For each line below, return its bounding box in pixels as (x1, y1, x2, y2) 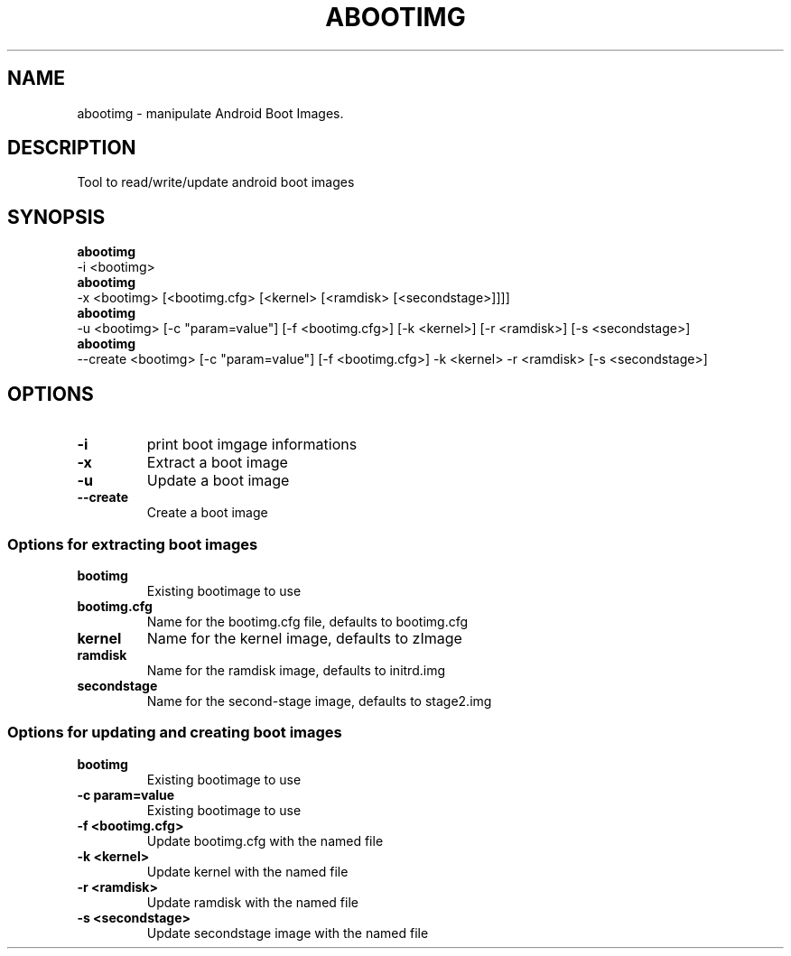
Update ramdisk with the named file (146, 894, 358, 910)
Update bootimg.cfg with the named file (146, 832, 384, 849)
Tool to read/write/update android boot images (77, 174, 355, 190)
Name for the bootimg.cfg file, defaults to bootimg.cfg (146, 613, 469, 629)
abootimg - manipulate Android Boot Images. (77, 105, 344, 121)
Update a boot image (146, 471, 290, 490)
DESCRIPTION (7, 136, 136, 160)
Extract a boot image (146, 453, 288, 472)
